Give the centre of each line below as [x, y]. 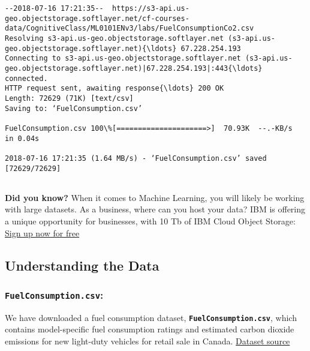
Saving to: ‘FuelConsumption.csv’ [74, 108]
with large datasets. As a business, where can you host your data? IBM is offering [155, 209]
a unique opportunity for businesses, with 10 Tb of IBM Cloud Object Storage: [150, 221]
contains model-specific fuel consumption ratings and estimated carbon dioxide [150, 329]
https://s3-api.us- [151, 8]
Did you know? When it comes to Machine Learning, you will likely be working [155, 197]
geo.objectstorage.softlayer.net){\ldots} [91, 48]
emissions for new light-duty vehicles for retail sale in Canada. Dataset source [148, 341]
